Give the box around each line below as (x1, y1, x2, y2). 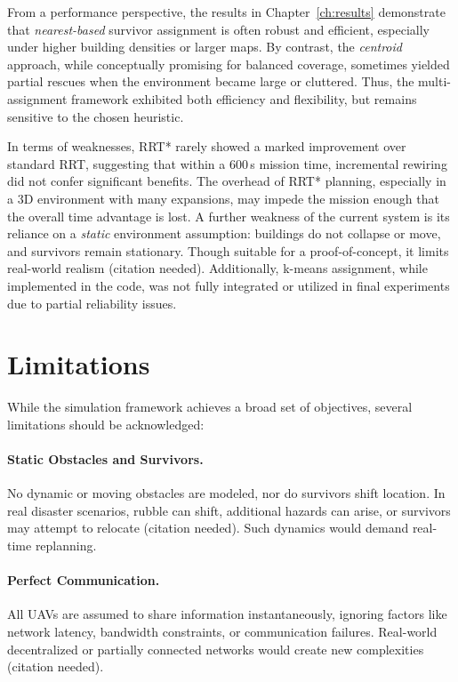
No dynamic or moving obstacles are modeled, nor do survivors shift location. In (7, 484, 446, 502)
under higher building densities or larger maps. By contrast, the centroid (7, 37, 402, 56)
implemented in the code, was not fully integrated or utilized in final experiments (7, 276, 450, 294)
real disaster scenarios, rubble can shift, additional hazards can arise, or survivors (7, 501, 451, 519)
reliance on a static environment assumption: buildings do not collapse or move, (7, 224, 441, 243)
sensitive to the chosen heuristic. (7, 107, 184, 125)
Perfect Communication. (7, 571, 160, 590)
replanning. (35, 535, 97, 554)
